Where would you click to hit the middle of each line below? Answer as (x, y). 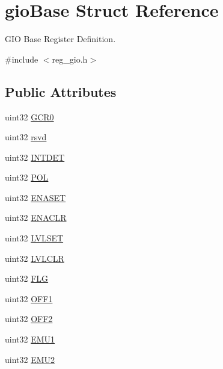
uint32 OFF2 (29, 319)
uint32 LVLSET (34, 238)
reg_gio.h (70, 59)
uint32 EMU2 (30, 359)
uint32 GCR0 (29, 116)
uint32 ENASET (35, 197)
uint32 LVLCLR (35, 258)
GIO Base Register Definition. (60, 39)
